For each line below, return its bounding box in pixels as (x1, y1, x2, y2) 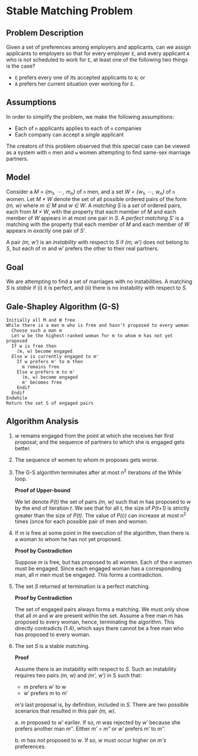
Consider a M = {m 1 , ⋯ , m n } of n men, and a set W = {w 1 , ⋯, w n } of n (6, 188, 176, 196)
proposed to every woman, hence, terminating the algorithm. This (14, 618, 175, 625)
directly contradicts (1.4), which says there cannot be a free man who (14, 625, 184, 632)
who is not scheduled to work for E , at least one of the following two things (6, 56, 188, 63)
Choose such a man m (11, 328, 62, 333)
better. (14, 444, 31, 452)
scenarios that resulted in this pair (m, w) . (14, 707, 116, 714)
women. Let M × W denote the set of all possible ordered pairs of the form (6, 196, 187, 203)
